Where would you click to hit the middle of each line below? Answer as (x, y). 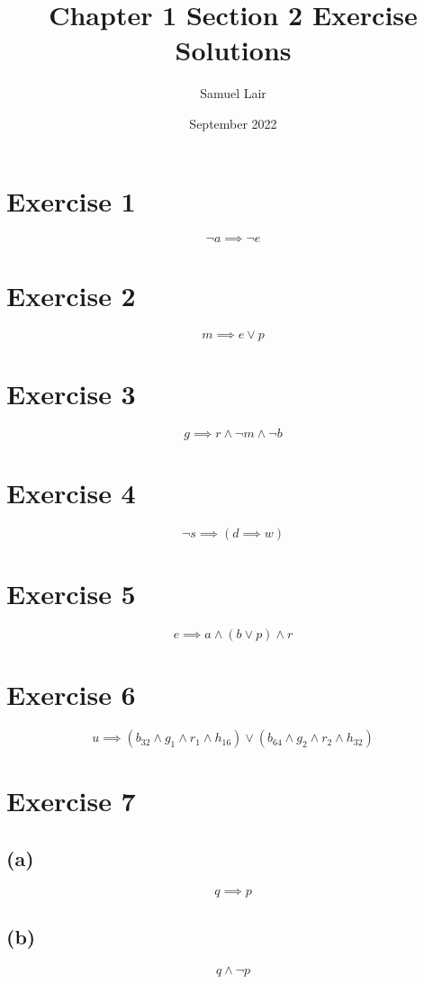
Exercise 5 (71, 593)
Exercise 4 (71, 492)
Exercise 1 (71, 200)
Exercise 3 (71, 393)
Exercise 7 (71, 801)
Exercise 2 (71, 295)
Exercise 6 (71, 695)
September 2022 (233, 123)
